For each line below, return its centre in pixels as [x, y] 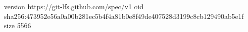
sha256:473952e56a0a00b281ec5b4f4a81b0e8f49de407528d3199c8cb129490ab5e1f [124, 16]
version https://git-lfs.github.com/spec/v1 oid [74, 6]
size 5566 [18, 25]
